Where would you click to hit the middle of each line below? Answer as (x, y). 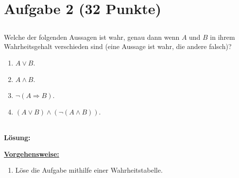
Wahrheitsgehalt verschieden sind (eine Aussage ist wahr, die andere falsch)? (118, 46)
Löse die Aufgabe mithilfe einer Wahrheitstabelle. (89, 170)
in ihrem (222, 37)
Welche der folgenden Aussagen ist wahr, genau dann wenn (92, 37)
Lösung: (17, 137)
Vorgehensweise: (32, 154)
